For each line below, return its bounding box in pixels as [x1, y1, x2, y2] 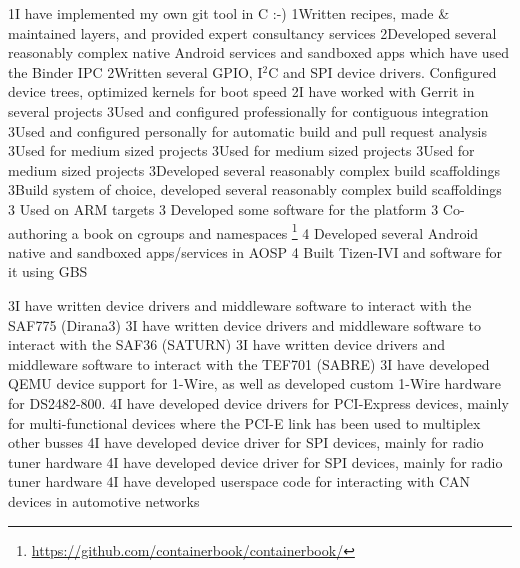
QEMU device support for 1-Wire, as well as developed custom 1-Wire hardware [8, 373, 502, 394]
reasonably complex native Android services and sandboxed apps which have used [8, 42, 510, 63]
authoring [8, 222, 68, 243]
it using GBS [8, 261, 88, 282]
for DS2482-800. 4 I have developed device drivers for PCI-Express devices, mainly [8, 392, 509, 413]
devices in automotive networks [8, 490, 200, 511]
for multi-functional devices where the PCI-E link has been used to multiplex [8, 412, 481, 433]
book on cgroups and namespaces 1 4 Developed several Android [83, 219, 479, 243]
